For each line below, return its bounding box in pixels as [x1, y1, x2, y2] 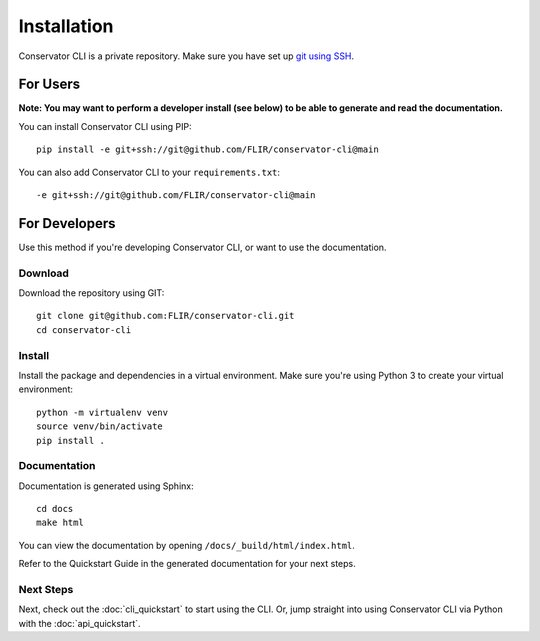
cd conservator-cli [36, 324, 132, 335]
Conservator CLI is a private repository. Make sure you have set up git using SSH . [18, 50, 355, 62]
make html [36, 517, 84, 529]
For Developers [18, 215, 116, 232]
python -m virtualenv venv [36, 406, 169, 418]
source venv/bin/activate [36, 421, 164, 432]
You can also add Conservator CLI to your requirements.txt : [18, 166, 280, 178]
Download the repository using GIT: [18, 287, 165, 299]
